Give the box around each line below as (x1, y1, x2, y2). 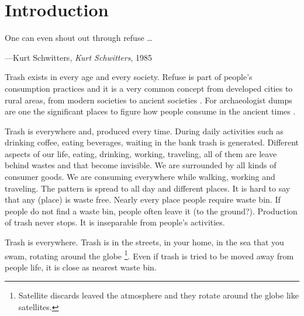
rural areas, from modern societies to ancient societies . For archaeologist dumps (5, 93, 292, 106)
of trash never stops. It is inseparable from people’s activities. (5, 216, 225, 228)
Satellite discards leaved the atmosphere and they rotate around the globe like (18, 289, 299, 301)
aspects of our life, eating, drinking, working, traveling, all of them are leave (5, 147, 277, 159)
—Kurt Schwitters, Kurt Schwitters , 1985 (5, 51, 153, 63)
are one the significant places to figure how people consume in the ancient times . (5, 105, 296, 117)
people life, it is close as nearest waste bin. (5, 261, 157, 273)
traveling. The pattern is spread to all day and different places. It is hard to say (5, 182, 291, 194)
